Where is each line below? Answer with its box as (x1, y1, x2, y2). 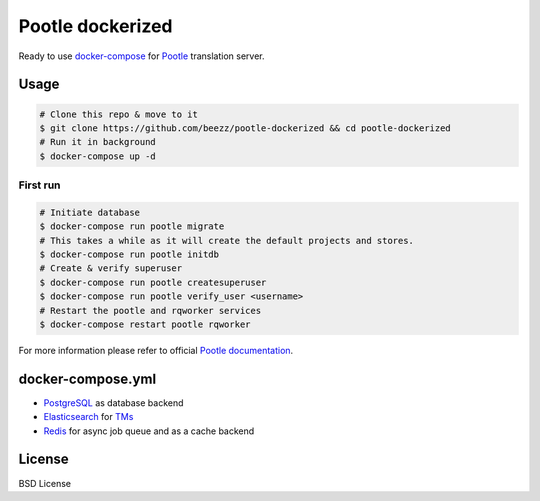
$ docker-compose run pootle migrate (39, 221, 225, 232)
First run (18, 178, 61, 192)
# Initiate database (39, 206, 140, 218)
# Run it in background (39, 136, 157, 148)
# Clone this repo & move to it (39, 108, 199, 120)
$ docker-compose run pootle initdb (39, 249, 220, 260)
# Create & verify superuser (39, 263, 183, 274)
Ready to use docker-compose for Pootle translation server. (18, 50, 265, 62)
